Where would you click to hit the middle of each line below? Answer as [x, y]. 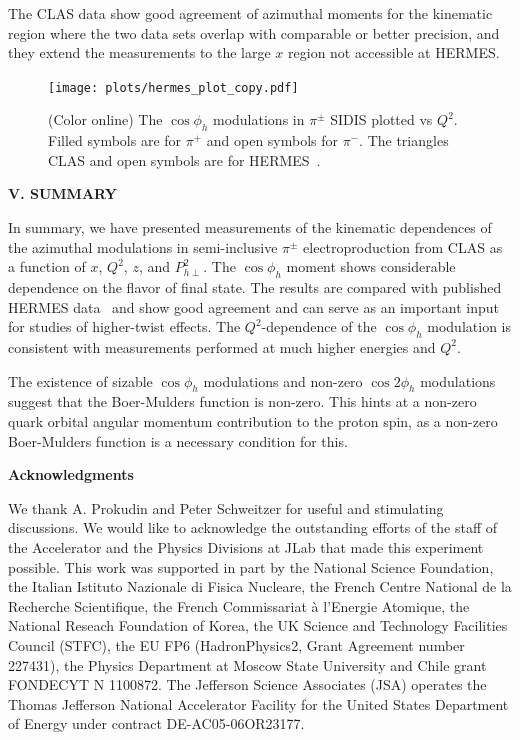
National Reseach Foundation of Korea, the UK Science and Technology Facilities [258, 625]
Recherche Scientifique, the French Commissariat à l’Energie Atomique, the [239, 605]
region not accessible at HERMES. [394, 52]
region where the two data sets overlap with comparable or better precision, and [254, 32]
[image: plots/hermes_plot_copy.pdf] [173, 87]
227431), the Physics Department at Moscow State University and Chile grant [247, 664]
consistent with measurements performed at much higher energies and [222, 346]
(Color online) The [105, 119]
